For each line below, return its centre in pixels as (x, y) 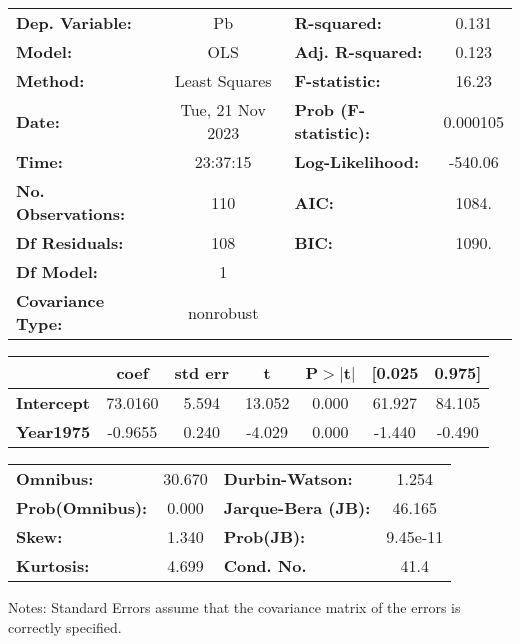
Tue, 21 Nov (223, 109)
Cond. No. (265, 565)
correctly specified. (65, 626)
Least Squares (223, 80)
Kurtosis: (53, 565)
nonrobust (223, 312)
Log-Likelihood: (357, 161)
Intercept (53, 402)
